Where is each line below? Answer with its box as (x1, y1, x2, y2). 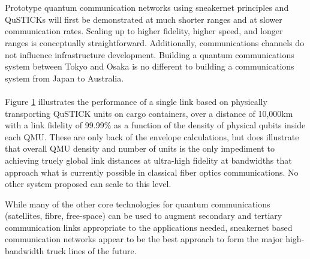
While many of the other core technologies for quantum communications (5, 197, 270, 210)
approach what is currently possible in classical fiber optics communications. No (5, 165, 299, 178)
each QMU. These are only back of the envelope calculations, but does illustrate (5, 130, 299, 143)
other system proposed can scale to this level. (5, 177, 171, 190)
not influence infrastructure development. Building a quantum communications (5, 48, 294, 61)
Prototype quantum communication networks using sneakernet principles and (5, 1, 289, 14)
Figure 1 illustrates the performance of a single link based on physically (5, 95, 267, 107)
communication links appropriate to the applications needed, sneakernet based (5, 221, 293, 233)
